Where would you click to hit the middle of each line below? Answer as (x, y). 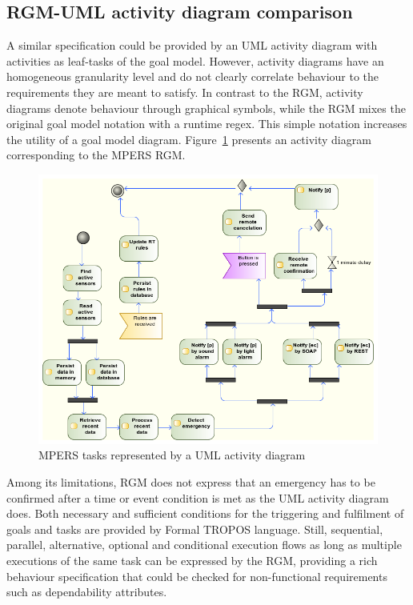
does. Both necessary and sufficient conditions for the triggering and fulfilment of (205, 513)
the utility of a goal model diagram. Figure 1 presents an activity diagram (189, 139)
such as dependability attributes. (87, 592)
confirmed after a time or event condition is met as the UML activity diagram (198, 497)
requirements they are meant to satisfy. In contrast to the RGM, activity (185, 92)
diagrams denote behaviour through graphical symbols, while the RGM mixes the (206, 108)
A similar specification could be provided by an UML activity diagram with (192, 45)
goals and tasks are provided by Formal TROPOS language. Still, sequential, (195, 529)
